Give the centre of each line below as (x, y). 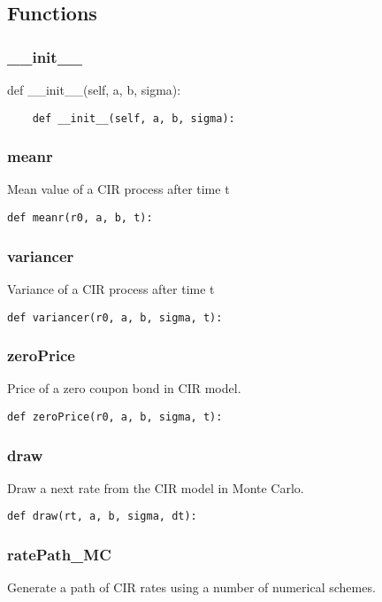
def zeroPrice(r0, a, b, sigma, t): (115, 417)
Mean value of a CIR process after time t (118, 189)
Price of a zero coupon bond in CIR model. (124, 388)
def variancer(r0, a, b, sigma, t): (115, 317)
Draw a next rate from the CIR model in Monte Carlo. (156, 487)
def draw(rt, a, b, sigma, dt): (102, 517)
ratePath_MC (59, 555)
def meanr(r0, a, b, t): (80, 218)
